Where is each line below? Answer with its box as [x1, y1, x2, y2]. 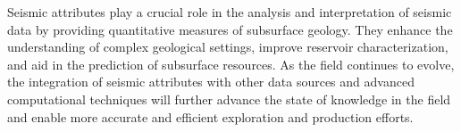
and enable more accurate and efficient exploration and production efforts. [7, 107, 414, 126]
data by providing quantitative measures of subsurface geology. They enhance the [7, 20, 453, 38]
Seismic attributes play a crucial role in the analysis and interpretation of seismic [7, 3, 452, 21]
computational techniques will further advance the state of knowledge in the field [7, 89, 451, 108]
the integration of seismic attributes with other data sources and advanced [7, 72, 415, 91]
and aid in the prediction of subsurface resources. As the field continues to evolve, [7, 54, 455, 73]
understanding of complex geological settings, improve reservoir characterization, [7, 37, 448, 56]
